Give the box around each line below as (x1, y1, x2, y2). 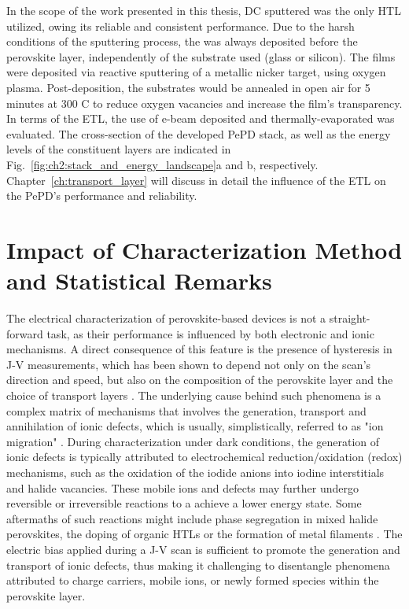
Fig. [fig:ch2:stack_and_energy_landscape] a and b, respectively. (6, 156, 319, 172)
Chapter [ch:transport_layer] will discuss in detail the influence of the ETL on (6, 172, 386, 188)
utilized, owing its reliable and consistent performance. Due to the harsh (6, 17, 355, 34)
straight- (329, 310, 370, 327)
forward (6, 325, 43, 341)
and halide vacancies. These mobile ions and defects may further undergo (6, 479, 359, 496)
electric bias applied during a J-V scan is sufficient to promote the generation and (6, 541, 400, 557)
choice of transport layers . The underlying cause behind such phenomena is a (6, 387, 381, 403)
